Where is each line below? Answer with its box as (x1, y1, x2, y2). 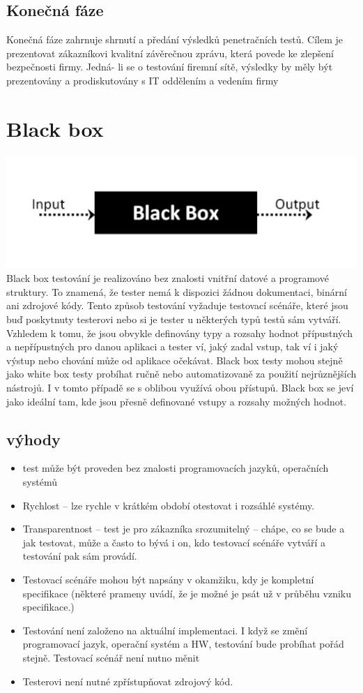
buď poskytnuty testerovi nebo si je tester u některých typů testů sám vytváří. (6, 312, 341, 327)
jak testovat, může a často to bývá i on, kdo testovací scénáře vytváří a (22, 535, 326, 549)
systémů (22, 474, 57, 489)
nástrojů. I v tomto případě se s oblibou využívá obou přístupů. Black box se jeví (6, 380, 354, 394)
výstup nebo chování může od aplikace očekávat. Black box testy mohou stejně (6, 352, 343, 367)
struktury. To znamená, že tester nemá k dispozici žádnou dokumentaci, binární (6, 284, 347, 299)
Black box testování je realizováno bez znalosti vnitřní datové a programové (6, 271, 329, 285)
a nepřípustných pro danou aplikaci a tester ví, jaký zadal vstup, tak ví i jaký (6, 339, 339, 354)
